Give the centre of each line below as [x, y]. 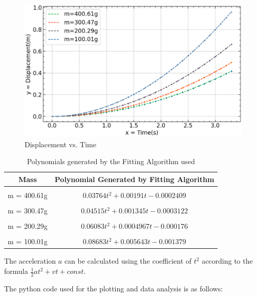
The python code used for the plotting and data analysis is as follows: [114, 288]
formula [16, 271]
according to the [227, 261]
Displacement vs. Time [60, 144]
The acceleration [30, 261]
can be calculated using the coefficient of [128, 261]
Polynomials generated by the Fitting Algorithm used [111, 161]
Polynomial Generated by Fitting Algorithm [134, 179]
